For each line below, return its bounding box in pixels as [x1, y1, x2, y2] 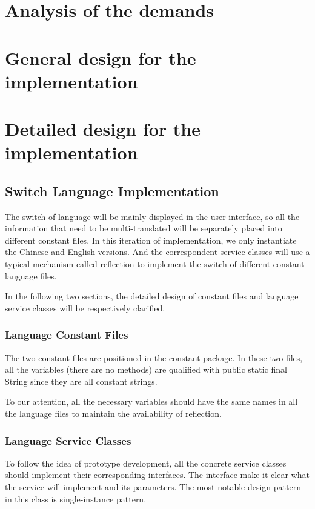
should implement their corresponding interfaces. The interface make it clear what [5, 468, 310, 481]
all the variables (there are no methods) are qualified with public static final [5, 363, 287, 376]
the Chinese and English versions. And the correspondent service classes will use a [5, 245, 310, 258]
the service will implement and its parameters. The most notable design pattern [5, 481, 301, 493]
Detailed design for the [5, 116, 201, 141]
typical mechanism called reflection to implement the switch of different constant [5, 258, 305, 270]
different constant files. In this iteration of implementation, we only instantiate [5, 233, 297, 246]
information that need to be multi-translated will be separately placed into [5, 222, 282, 235]
